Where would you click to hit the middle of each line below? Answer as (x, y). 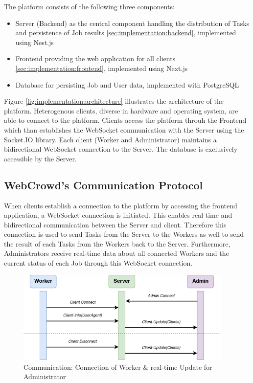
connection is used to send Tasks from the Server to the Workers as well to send (124, 234)
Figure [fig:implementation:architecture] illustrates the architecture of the (114, 101)
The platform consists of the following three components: (89, 6)
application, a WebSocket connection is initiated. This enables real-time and (118, 215)
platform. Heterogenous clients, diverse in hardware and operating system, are (121, 110)
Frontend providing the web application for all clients (95, 58)
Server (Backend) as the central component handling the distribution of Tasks (132, 23)
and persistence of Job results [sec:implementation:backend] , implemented (126, 33)
